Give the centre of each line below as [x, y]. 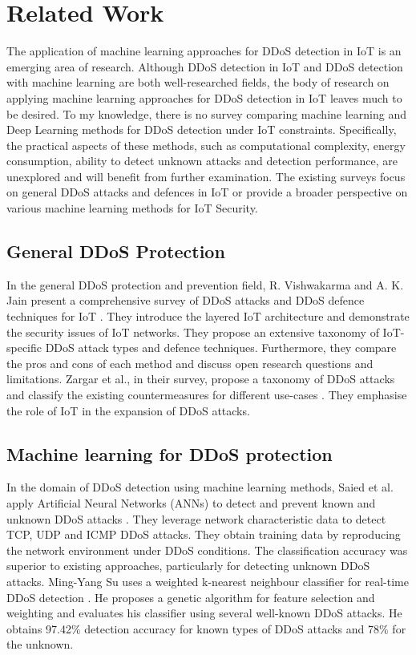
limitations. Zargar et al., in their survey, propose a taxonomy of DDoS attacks [201, 379]
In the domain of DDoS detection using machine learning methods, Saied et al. [200, 487]
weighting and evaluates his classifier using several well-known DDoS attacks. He [204, 613]
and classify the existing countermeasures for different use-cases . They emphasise [207, 395]
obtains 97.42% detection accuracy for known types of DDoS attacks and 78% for [206, 628]
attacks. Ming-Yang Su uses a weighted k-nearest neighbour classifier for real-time [208, 581]
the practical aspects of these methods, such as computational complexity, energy [206, 145]
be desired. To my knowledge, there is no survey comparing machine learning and [206, 113]
